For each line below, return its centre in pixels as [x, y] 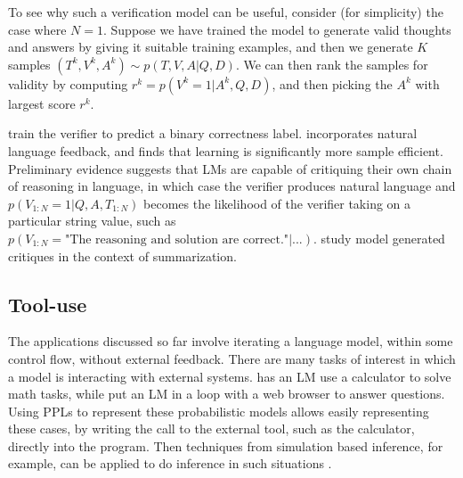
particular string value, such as [92, 221]
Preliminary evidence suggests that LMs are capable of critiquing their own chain [230, 168]
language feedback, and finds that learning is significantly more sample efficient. [226, 150]
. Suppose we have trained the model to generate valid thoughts [277, 29]
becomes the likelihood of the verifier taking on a [277, 203]
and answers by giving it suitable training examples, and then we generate [211, 47]
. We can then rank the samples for [332, 64]
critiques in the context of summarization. [122, 255]
